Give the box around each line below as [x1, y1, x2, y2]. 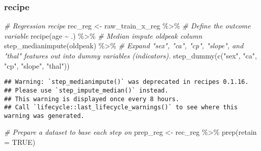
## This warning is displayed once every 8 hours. [4, 95, 179, 103]
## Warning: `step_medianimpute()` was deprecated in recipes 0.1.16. [4, 78, 249, 86]
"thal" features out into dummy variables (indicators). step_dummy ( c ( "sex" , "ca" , [4, 50, 257, 61]
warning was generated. [4, 112, 85, 119]
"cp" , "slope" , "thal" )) [4, 60, 70, 71]
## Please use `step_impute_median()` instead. [4, 86, 169, 94]
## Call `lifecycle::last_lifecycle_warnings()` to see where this [4, 104, 238, 111]
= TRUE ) [4, 137, 36, 147]
